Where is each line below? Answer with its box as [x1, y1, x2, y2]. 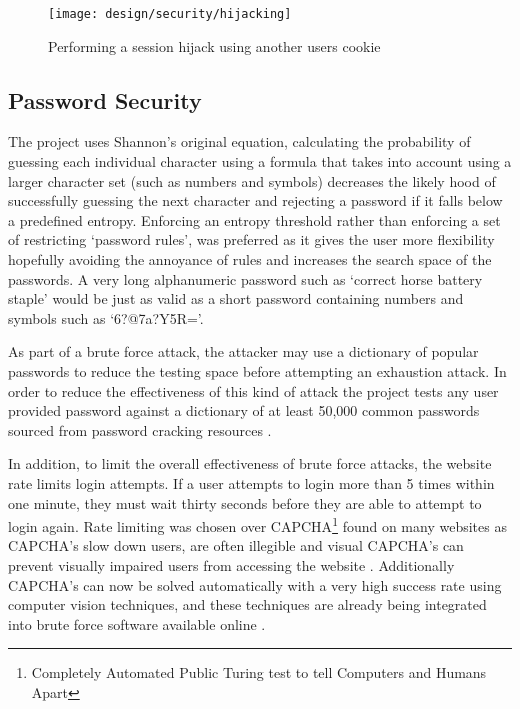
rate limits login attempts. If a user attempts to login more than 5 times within [8, 472, 495, 493]
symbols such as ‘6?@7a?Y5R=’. [8, 307, 204, 328]
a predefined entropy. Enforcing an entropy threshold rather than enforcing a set [8, 209, 501, 230]
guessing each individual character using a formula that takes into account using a [8, 151, 512, 172]
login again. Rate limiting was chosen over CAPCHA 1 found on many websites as [8, 513, 507, 536]
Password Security [8, 84, 202, 115]
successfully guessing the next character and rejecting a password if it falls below [8, 190, 503, 211]
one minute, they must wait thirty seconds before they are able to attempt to [8, 492, 482, 513]
